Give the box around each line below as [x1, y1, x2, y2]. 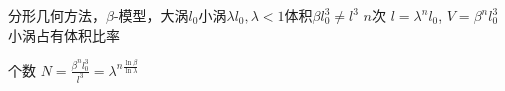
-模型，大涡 [113, 5, 189, 25]
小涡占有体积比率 [8, 24, 120, 45]
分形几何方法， [8, 5, 106, 25]
